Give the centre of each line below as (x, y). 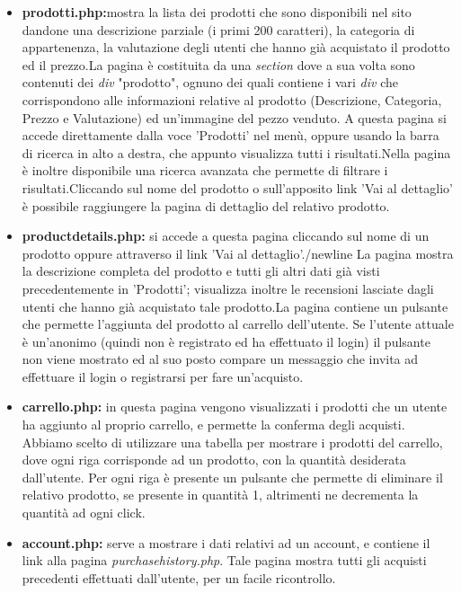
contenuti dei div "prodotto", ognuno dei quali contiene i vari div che (210, 82)
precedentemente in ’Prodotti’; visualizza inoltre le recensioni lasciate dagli (228, 288)
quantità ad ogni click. (84, 513)
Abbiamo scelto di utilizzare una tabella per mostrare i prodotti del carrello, (232, 442)
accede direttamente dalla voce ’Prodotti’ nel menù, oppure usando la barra (230, 135)
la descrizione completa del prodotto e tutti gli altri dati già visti (201, 271)
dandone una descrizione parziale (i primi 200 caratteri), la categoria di (218, 29)
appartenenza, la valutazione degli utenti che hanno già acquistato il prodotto (236, 47)
